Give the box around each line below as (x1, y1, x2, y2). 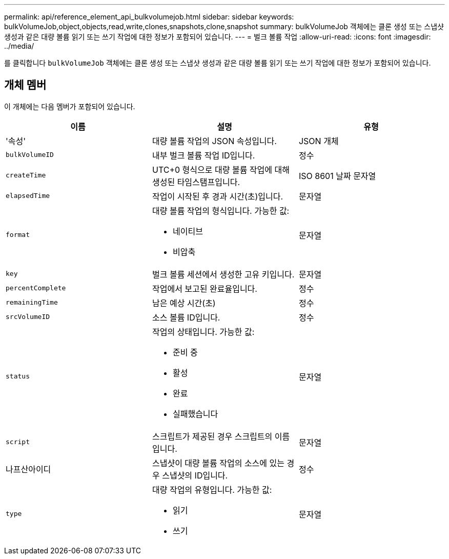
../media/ (4, 42, 34, 50)
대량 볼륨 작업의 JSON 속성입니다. (152, 135, 277, 146)
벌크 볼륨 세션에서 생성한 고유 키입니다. (152, 269, 295, 279)
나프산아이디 (6, 464, 51, 474)
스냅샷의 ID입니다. (162, 470, 228, 481)
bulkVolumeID (6, 151, 54, 159)
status (6, 372, 30, 381)
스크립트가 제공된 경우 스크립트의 (152, 431, 273, 442)
